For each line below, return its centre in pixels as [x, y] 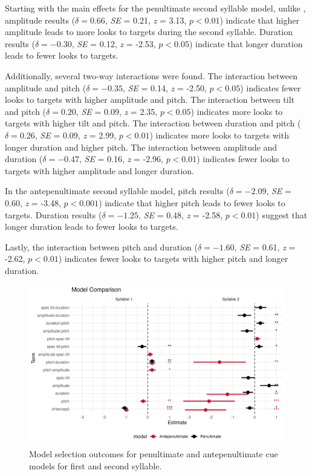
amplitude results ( [40, 20]
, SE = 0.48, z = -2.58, [181, 214]
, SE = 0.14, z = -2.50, [164, 87]
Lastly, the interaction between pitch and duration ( [101, 246]
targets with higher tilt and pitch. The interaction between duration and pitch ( [153, 123]
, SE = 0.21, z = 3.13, [146, 20]
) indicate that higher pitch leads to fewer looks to [192, 202]
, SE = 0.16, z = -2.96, [121, 159]
